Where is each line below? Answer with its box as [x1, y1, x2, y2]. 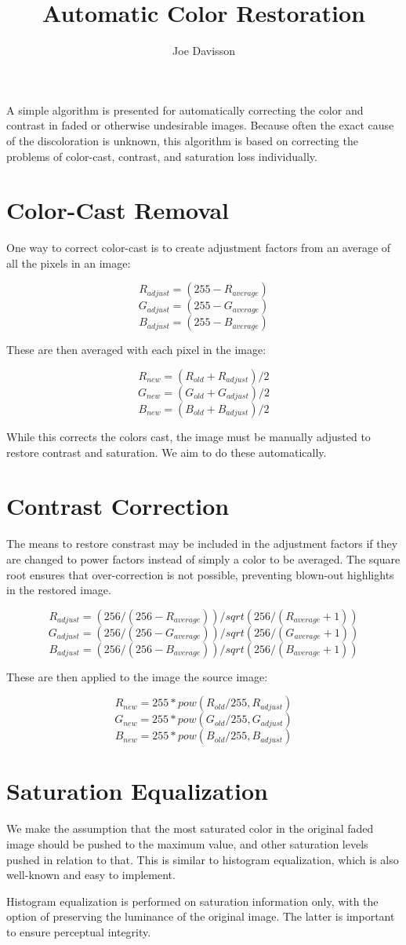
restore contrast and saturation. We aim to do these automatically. [6, 443, 327, 460]
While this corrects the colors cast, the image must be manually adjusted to [6, 429, 371, 444]
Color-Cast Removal [6, 194, 230, 226]
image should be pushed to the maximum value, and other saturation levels [6, 836, 368, 852]
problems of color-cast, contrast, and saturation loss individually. [6, 148, 317, 164]
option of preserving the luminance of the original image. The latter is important [6, 908, 395, 925]
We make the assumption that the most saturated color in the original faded [6, 820, 374, 837]
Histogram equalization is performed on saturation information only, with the [6, 892, 379, 909]
